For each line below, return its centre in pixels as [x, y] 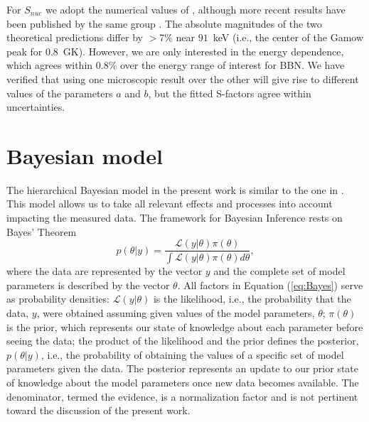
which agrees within [50, 65]
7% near [177, 37]
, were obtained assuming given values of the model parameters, [176, 312]
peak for [25, 51]
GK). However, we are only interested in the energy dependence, [203, 51]
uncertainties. [36, 107]
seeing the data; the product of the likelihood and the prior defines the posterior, [183, 341]
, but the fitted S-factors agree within [230, 93]
